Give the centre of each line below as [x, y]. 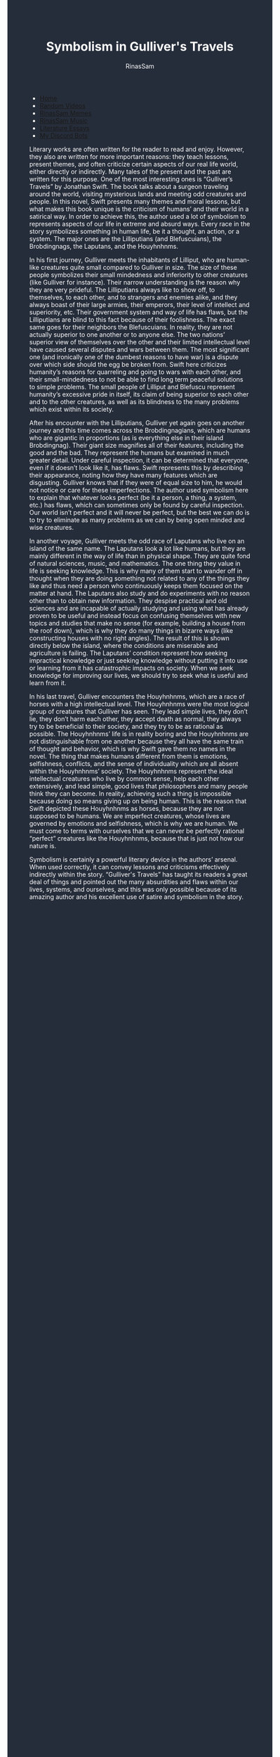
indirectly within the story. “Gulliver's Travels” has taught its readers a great [138, 874]
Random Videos [62, 105]
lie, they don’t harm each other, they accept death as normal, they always [135, 719]
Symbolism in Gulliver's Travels [140, 47]
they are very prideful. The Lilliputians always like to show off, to [122, 290]
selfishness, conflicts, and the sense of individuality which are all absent [134, 763]
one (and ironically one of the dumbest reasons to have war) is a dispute [134, 357]
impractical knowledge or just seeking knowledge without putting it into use [139, 660]
